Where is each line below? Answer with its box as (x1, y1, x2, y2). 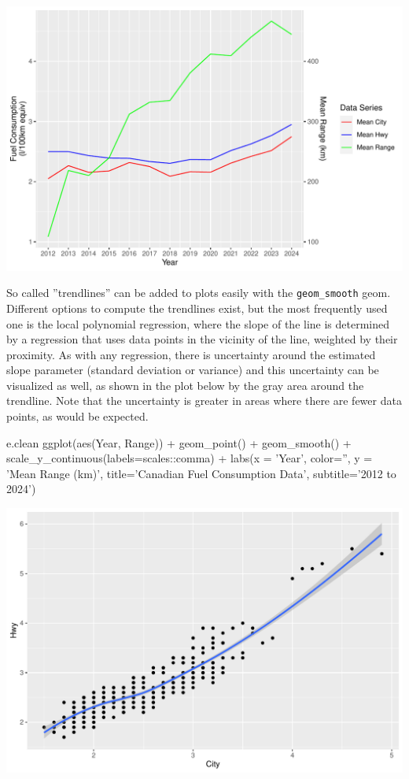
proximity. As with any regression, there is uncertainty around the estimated (6, 346, 376, 362)
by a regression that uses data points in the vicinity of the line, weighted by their (6, 331, 398, 347)
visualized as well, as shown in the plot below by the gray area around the (6, 377, 364, 393)
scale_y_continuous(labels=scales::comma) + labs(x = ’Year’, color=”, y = (6, 450, 373, 466)
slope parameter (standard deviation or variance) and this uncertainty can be (6, 362, 379, 378)
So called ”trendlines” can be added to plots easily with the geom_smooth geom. (6, 284, 391, 301)
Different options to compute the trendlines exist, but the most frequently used (6, 299, 388, 316)
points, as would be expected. (6, 408, 149, 425)
